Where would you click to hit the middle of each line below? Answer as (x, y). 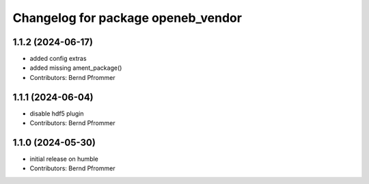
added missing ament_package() (76, 68)
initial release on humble (64, 159)
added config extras (58, 59)
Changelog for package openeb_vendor (127, 18)
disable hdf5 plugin (57, 114)
